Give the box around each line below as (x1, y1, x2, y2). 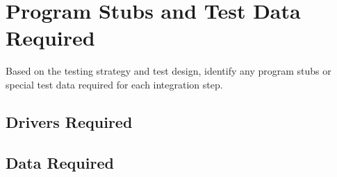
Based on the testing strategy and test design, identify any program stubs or (6, 64, 331, 78)
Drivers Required (6, 111, 133, 132)
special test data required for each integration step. (6, 77, 223, 91)
